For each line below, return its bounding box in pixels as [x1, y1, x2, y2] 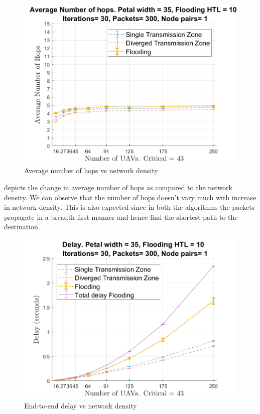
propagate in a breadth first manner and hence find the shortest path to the [4, 211, 238, 222]
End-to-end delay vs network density [24, 400, 137, 410]
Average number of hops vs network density [24, 165, 158, 176]
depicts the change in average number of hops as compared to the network [4, 182, 232, 193]
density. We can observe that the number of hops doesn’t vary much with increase [4, 192, 256, 202]
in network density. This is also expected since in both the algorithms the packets [4, 202, 255, 212]
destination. [4, 221, 40, 232]
